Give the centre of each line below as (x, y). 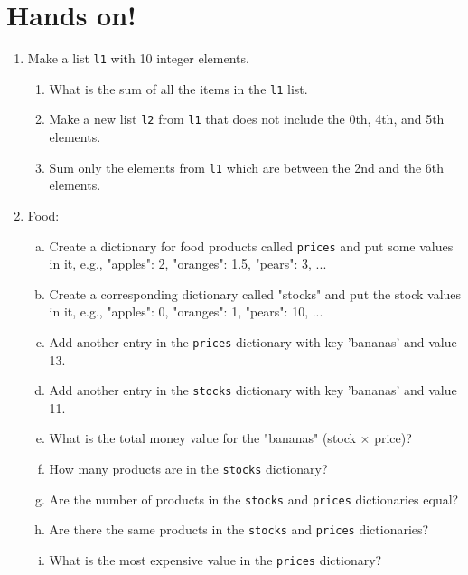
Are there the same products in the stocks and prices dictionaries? (239, 529)
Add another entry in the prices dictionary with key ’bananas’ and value (253, 341)
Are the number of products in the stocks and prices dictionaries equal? (254, 499)
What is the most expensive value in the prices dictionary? (215, 560)
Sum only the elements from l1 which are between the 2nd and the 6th (246, 167)
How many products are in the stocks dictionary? (188, 469)
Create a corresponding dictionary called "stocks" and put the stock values (255, 293)
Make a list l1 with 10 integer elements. (138, 58)
